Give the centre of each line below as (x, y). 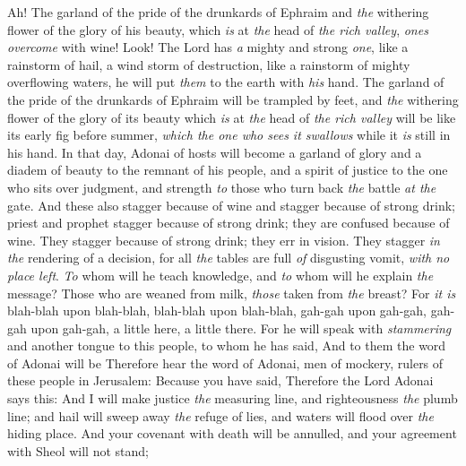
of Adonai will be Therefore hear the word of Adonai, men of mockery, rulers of (225, 362)
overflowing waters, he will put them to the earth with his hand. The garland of (226, 82)
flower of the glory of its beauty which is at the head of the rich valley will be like (232, 117)
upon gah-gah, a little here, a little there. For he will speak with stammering (241, 328)
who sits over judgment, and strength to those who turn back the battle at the (222, 187)
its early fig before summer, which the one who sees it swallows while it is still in (229, 135)
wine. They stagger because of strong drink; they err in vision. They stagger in (224, 240)
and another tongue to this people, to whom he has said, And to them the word (227, 345)
